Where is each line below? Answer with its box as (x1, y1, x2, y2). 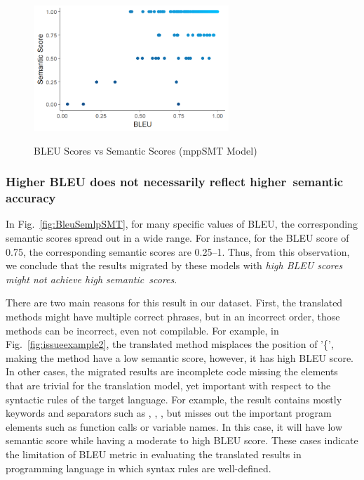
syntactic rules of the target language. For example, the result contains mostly (6, 391, 342, 406)
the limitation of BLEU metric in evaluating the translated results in (6, 446, 302, 461)
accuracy (6, 189, 56, 207)
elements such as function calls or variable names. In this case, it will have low (6, 419, 343, 434)
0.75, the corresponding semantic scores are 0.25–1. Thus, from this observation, (6, 244, 350, 259)
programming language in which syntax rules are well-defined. (6, 460, 271, 475)
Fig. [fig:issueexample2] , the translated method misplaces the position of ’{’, (6, 337, 334, 351)
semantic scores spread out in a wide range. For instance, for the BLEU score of (6, 231, 349, 245)
